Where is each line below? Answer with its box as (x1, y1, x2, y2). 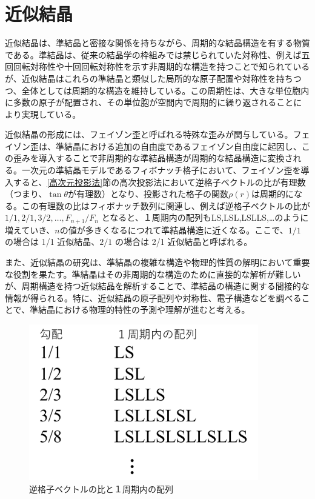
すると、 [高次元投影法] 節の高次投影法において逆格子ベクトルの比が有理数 (13, 175, 306, 188)
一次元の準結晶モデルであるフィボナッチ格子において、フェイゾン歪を (21, 164, 301, 176)
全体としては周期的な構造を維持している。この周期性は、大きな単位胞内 (21, 84, 310, 96)
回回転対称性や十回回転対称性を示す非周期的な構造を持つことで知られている (5, 60, 310, 73)
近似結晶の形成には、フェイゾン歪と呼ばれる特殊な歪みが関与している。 (5, 128, 293, 141)
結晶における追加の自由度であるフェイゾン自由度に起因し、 (64, 139, 302, 152)
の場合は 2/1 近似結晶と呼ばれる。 (114, 235, 253, 248)
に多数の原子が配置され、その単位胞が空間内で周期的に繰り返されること (5, 96, 294, 109)
